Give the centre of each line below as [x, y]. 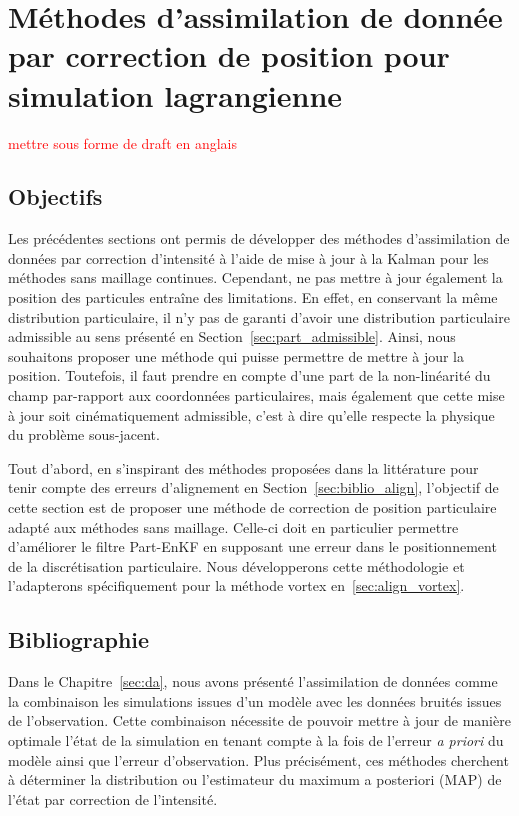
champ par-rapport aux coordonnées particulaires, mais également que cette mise [256, 395]
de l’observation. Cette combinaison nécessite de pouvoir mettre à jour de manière [259, 720]
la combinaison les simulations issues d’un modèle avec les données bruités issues [255, 700]
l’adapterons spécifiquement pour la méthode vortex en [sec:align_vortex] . [236, 585]
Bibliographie [79, 639]
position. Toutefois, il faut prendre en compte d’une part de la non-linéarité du [249, 375]
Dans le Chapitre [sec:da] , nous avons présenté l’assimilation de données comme [253, 681]
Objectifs [55, 196]
